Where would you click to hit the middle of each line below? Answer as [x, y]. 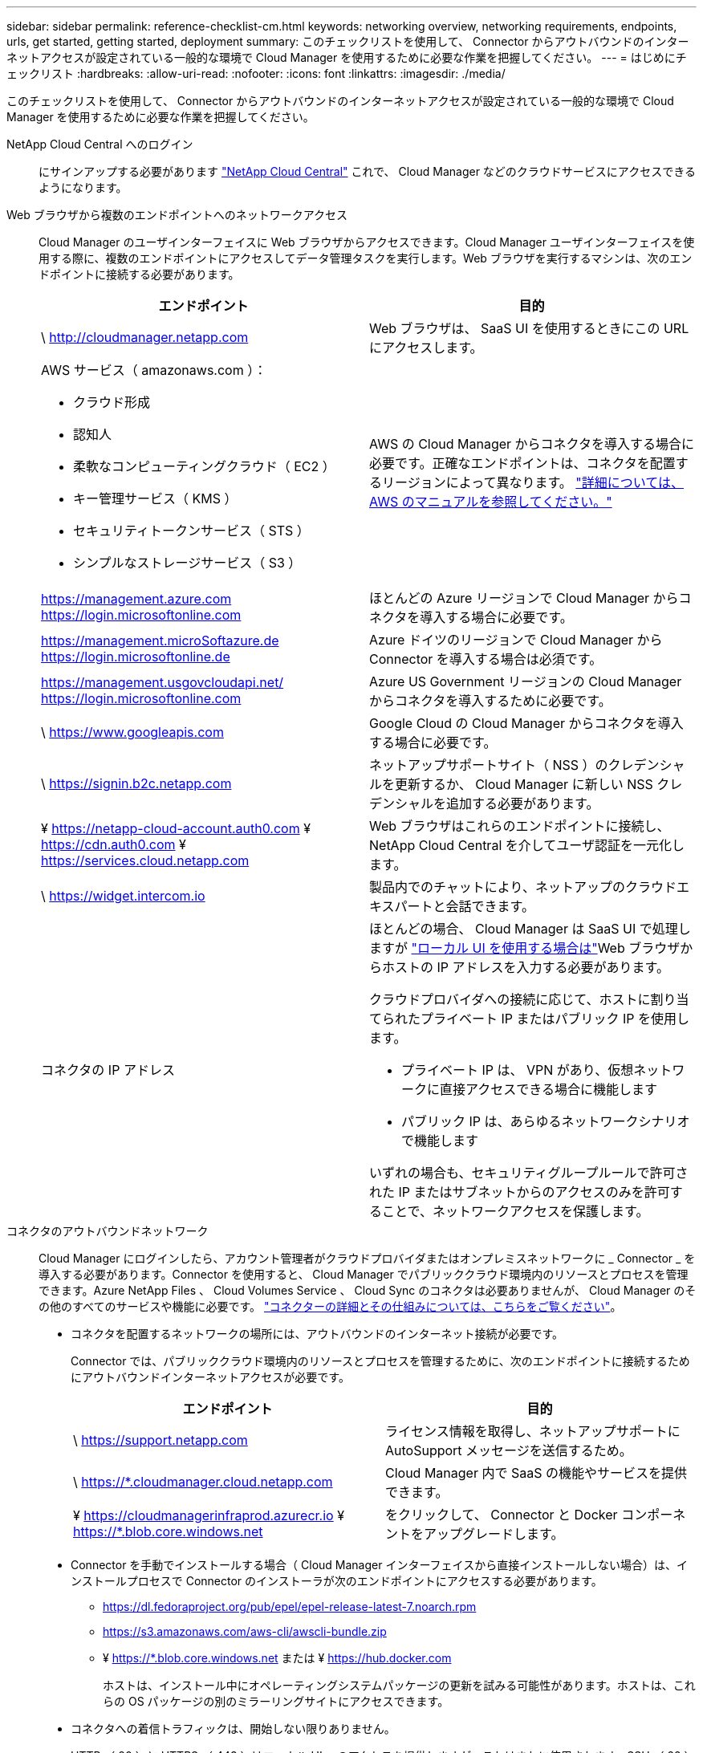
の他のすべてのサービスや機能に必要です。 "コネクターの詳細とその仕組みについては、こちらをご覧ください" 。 [330, 1306]
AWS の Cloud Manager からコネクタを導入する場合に [532, 444]
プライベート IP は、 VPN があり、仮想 [518, 1070]
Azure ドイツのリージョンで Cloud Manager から [516, 640]
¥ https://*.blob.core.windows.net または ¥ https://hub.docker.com [277, 1658]
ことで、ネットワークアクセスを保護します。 [516, 1211]
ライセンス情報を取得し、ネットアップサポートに [533, 1431]
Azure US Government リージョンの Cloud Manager [526, 681]
